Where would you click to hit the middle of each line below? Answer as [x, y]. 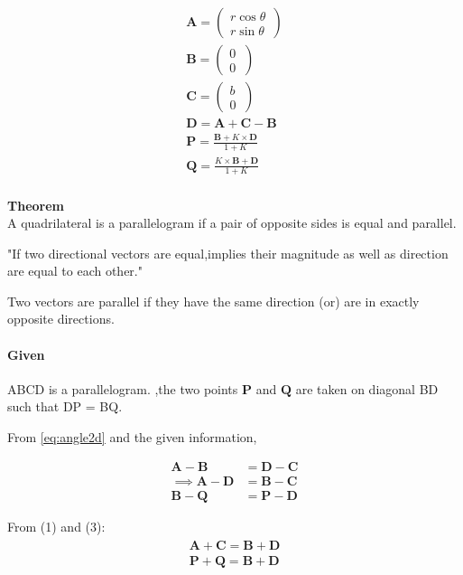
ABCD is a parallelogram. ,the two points [123, 388]
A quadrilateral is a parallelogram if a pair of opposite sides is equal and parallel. [232, 223]
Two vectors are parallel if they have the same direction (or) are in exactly [213, 301]
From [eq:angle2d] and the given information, [132, 437]
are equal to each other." [75, 271]
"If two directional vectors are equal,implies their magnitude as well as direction [228, 253]
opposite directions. [61, 319]
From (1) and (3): [56, 526]
